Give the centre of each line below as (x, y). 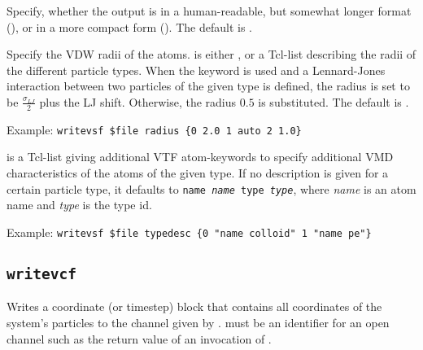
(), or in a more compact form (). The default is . (129, 26)
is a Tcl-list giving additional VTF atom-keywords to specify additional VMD (200, 157)
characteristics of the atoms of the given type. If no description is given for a (198, 173)
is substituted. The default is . (334, 101)
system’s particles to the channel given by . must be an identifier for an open (198, 322)
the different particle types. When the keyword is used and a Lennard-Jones (196, 70)
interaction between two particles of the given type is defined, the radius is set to (208, 86)
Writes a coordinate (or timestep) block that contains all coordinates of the (194, 306)
